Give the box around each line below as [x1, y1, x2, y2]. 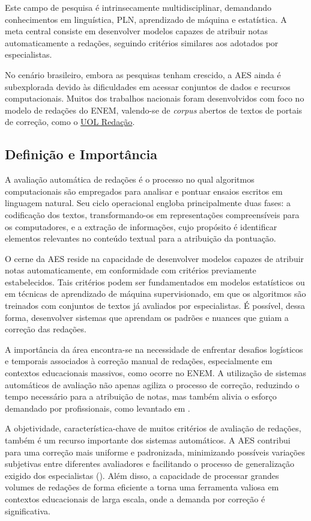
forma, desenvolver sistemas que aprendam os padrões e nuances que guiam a [5, 311, 289, 323]
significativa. [5, 504, 50, 517]
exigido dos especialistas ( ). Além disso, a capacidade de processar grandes [5, 469, 279, 481]
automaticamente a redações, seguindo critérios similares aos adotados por [5, 36, 279, 49]
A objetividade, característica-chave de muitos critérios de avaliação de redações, [5, 422, 301, 434]
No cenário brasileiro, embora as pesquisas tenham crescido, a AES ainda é [5, 68, 281, 81]
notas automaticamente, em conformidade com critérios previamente [5, 264, 256, 276]
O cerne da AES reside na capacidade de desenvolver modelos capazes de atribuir [5, 252, 304, 264]
